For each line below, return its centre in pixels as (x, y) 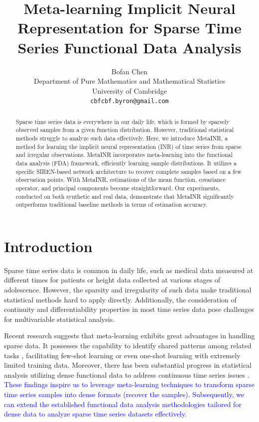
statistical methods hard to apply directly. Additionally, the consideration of (120, 299)
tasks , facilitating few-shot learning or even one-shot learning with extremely (122, 355)
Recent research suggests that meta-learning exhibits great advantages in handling (129, 336)
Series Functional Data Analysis (129, 47)
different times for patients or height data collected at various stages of (112, 280)
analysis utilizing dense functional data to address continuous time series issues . (127, 374)
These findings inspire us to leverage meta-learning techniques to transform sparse (129, 384)
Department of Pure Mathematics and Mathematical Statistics (129, 81)
